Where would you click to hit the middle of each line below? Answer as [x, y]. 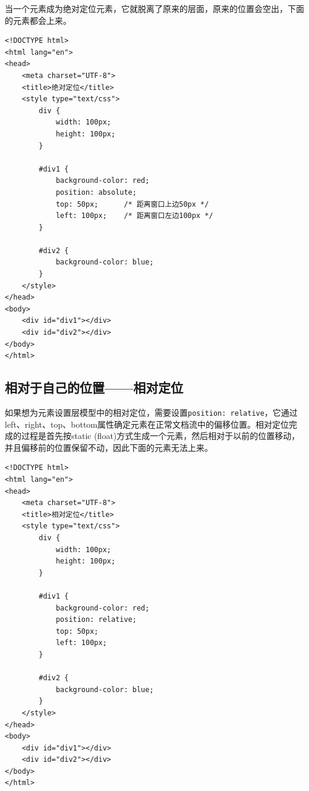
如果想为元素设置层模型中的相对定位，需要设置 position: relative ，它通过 [151, 412]
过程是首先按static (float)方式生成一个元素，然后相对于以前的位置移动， [160, 436]
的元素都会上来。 [38, 20]
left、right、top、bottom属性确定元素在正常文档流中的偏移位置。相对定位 [147, 424]
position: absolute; [96, 192]
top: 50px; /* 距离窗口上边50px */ [132, 204]
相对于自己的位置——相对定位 [94, 387]
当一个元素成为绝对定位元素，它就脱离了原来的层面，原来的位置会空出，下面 [154, 8]
